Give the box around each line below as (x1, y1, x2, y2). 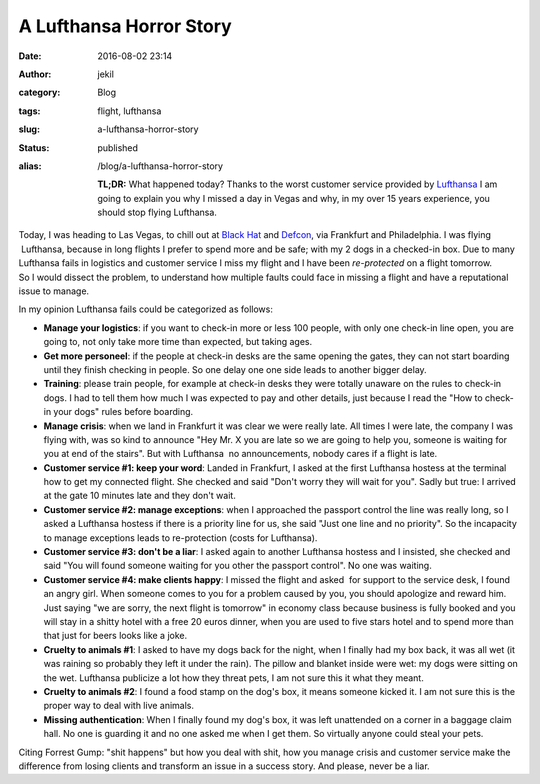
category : (18, 86, 61, 99)
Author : (18, 68, 52, 80)
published (97, 141, 139, 154)
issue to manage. (18, 285, 90, 297)
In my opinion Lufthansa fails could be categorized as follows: (18, 303, 274, 315)
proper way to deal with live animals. (43, 700, 195, 712)
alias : (18, 160, 42, 172)
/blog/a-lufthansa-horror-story (97, 160, 224, 172)
